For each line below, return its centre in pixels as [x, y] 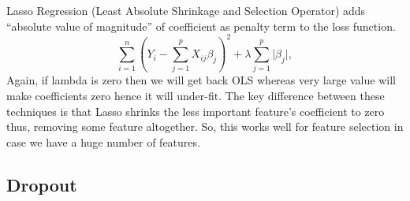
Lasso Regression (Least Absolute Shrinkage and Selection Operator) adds [186, 10]
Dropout [42, 184]
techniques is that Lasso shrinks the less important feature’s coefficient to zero [196, 111]
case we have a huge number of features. [103, 141]
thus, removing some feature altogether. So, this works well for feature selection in [205, 127]
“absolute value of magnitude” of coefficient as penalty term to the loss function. [201, 26]
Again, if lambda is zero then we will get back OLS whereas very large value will [201, 80]
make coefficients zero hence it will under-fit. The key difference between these [196, 95]
